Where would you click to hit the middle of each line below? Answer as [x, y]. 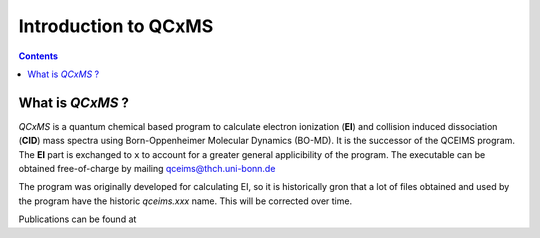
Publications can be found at [77, 219]
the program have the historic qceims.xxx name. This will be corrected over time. [185, 201]
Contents [38, 56]
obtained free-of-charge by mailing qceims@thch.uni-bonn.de [147, 169]
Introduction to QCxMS [116, 26]
